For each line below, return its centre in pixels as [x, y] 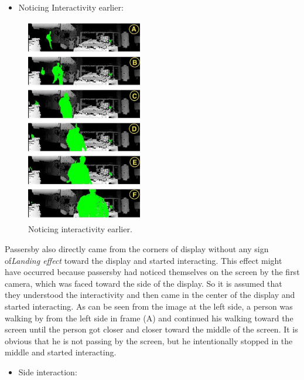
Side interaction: [48, 371]
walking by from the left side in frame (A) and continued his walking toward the [149, 318]
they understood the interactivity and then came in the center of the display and [150, 295]
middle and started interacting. [61, 352]
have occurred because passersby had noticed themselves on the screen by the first [152, 272]
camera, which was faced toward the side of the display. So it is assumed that [144, 283]
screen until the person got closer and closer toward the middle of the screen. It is [151, 329]
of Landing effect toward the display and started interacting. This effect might [144, 260]
